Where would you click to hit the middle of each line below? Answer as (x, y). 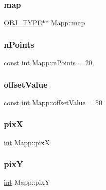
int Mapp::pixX (27, 142)
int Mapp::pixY (27, 182)
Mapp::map (68, 23)
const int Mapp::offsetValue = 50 (53, 102)
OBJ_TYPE (23, 23)
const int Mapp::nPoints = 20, (49, 63)
